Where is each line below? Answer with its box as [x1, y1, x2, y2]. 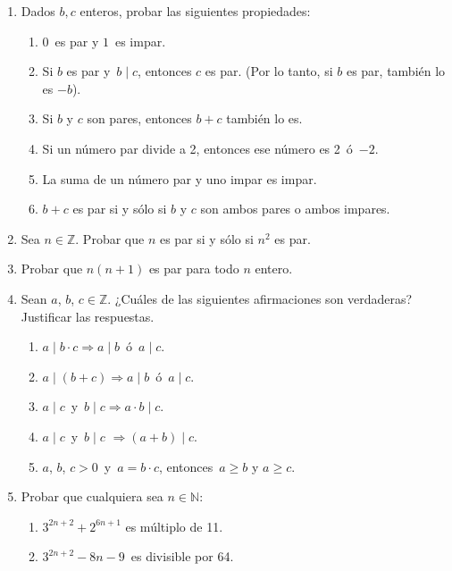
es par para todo [148, 259, 239, 278]
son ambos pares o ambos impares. [200, 199, 390, 218]
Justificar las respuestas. [21, 306, 155, 325]
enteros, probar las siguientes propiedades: [80, 2, 311, 20]
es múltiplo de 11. [125, 516, 223, 535]
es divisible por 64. [130, 547, 234, 566]
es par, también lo [346, 62, 446, 80]
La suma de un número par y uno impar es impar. [42, 169, 317, 188]
